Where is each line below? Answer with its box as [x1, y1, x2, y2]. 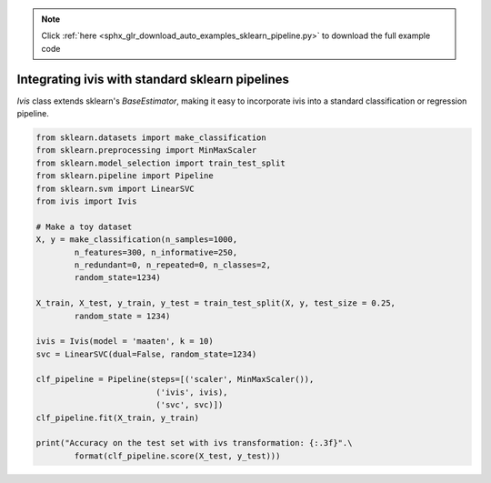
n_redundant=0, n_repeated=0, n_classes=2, [74, 259, 272, 270]
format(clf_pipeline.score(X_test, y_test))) [74, 450, 281, 461]
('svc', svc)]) [155, 400, 224, 410]
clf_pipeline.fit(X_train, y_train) [35, 412, 200, 423]
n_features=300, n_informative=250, [74, 247, 238, 257]
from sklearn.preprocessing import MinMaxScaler [35, 146, 257, 156]
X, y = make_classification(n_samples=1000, [35, 235, 238, 245]
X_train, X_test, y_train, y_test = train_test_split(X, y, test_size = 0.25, [35, 298, 396, 308]
